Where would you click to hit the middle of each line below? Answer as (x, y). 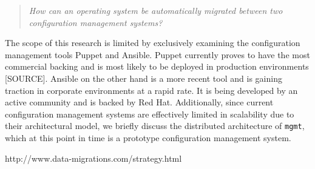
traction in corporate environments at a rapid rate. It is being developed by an (151, 90)
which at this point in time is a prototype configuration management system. (148, 138)
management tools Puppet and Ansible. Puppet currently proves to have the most (157, 54)
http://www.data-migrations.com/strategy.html (93, 158)
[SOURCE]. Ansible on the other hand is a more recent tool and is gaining (144, 78)
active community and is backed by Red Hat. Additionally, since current (139, 102)
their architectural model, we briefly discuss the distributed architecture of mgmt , (155, 126)
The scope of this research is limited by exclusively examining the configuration (153, 43)
